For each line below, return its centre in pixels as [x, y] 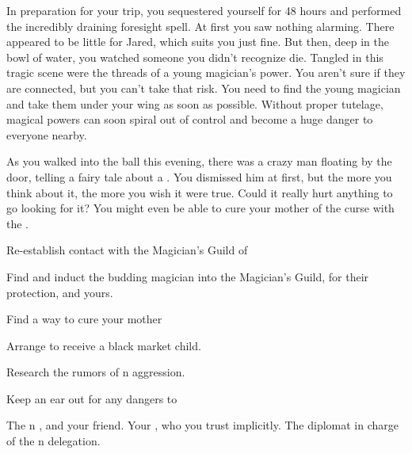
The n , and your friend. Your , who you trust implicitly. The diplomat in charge [202, 425]
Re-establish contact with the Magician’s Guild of [127, 250]
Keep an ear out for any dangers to [92, 398]
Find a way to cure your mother [84, 319]
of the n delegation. [53, 441]
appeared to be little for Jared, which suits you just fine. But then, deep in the [198, 42]
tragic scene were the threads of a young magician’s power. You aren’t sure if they [206, 72]
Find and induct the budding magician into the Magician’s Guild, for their [188, 276]
